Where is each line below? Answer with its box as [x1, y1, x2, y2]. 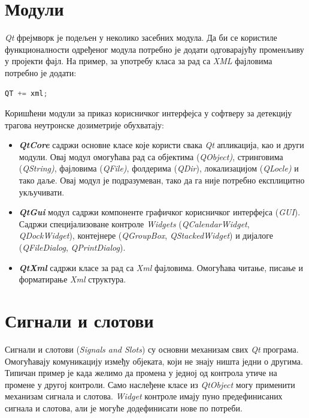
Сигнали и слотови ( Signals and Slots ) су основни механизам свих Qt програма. [5, 342, 299, 355]
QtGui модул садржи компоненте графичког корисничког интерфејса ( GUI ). [19, 206, 301, 218]
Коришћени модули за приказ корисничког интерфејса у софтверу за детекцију [5, 107, 292, 119]
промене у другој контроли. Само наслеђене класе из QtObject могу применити [5, 378, 295, 390]
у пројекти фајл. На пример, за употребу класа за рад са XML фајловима [5, 55, 272, 67]
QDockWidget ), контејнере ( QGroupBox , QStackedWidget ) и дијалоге [19, 229, 273, 242]
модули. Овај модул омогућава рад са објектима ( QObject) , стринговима [19, 150, 283, 163]
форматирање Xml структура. [19, 273, 126, 285]
